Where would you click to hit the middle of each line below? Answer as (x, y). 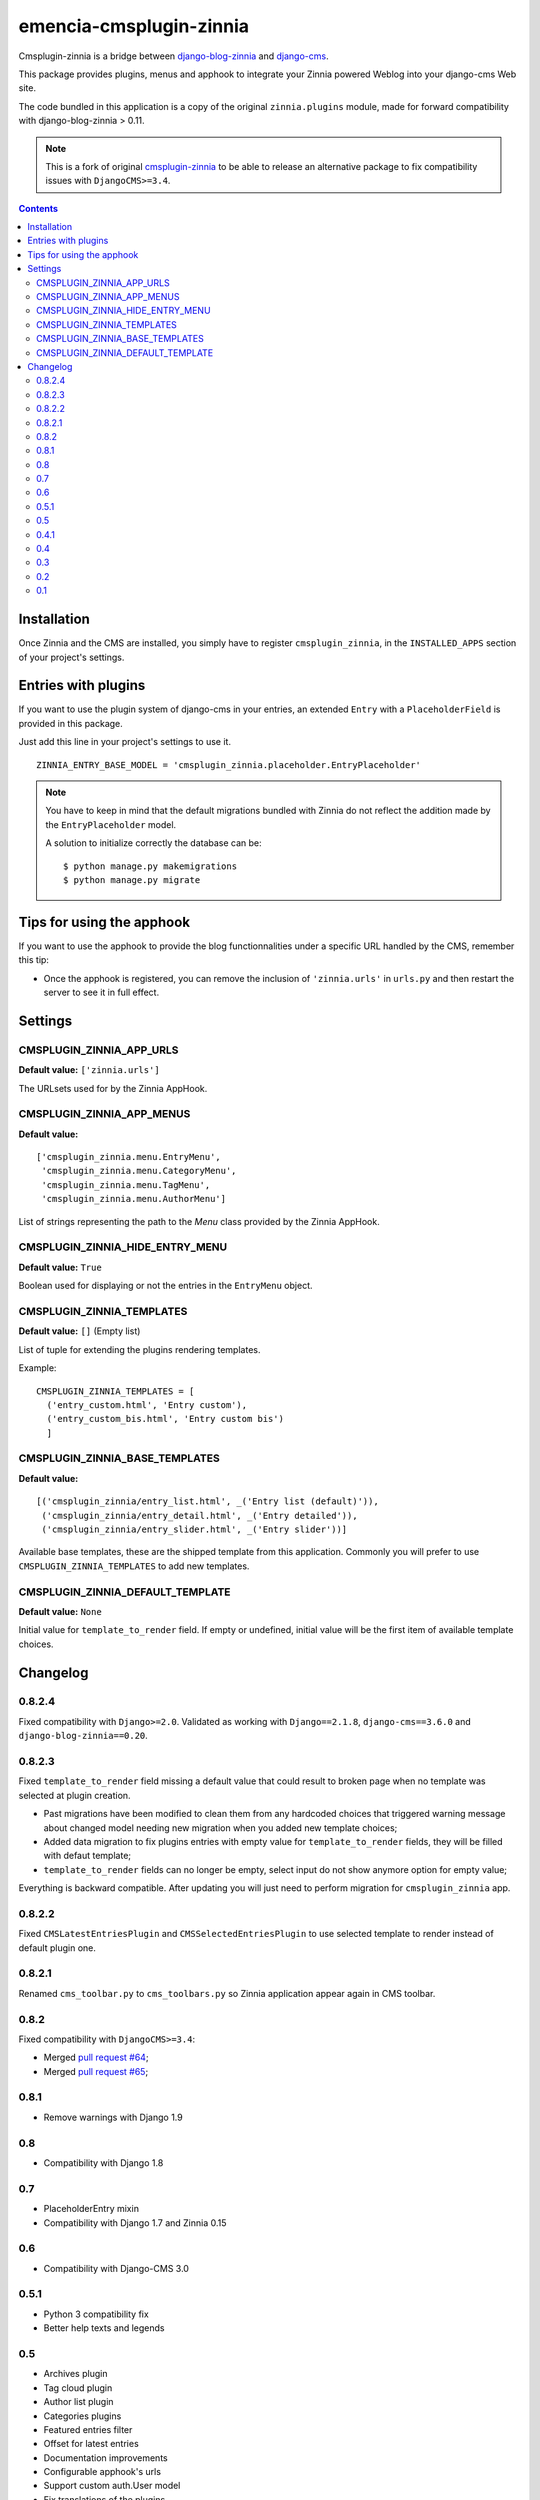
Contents (38, 208)
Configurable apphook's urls (102, 2472)
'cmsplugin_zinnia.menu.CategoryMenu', (139, 1171)
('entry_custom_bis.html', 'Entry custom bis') (165, 1419)
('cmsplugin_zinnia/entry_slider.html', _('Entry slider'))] (194, 1529)
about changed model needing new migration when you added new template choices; (220, 1827)
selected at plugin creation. (74, 1795)
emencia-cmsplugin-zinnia (134, 26)
